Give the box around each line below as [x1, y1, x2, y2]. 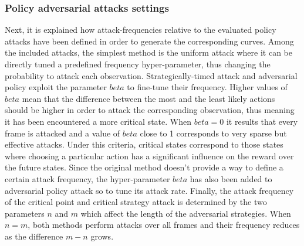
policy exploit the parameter [5, 81, 107, 93]
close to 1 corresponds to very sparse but [140, 127, 287, 139]
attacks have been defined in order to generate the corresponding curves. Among [5, 35, 294, 47]
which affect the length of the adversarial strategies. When [80, 207, 291, 219]
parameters [5, 207, 45, 219]
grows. [90, 230, 114, 242]
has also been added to [190, 172, 272, 184]
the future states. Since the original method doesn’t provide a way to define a [5, 161, 283, 173]
